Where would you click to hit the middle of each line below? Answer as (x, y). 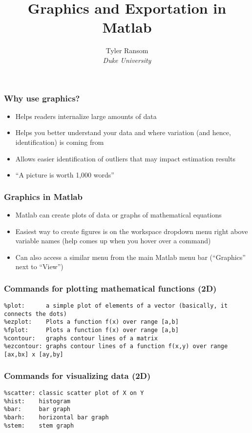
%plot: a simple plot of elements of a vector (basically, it (116, 306)
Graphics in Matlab (43, 196)
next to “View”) (39, 266)
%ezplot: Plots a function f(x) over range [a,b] (91, 322)
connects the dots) (35, 314)
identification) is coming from (60, 142)
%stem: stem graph (39, 425)
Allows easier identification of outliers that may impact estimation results (125, 158)
